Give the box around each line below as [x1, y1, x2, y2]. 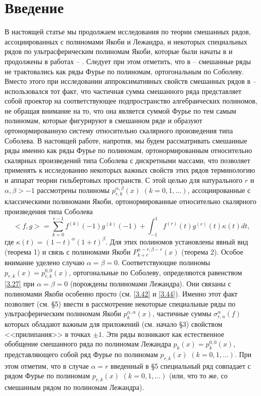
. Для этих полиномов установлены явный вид [106, 236, 248, 246]
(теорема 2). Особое [181, 246, 243, 257]
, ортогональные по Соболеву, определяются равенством [69, 267, 242, 277]
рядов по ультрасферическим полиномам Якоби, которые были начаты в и [5, 46, 233, 57]
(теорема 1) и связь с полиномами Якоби [5, 246, 131, 257]
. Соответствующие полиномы [118, 257, 211, 267]
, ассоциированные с [187, 184, 251, 195]
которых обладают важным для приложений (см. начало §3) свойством [5, 318, 223, 329]
